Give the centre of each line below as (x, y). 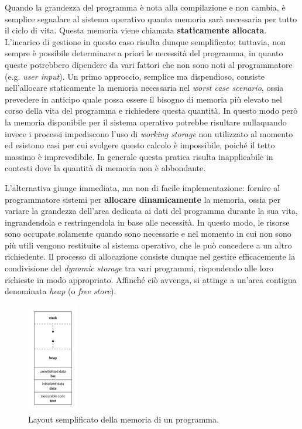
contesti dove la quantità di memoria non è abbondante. (105, 168)
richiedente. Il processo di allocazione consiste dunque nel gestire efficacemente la (150, 256)
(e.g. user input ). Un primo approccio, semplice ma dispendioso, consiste (135, 76)
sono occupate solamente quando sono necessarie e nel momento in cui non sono (148, 234)
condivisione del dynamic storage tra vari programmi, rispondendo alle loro (139, 268)
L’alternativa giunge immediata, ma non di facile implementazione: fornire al (143, 187)
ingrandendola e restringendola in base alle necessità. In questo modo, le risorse (147, 222)
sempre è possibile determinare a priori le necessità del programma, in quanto (144, 53)
